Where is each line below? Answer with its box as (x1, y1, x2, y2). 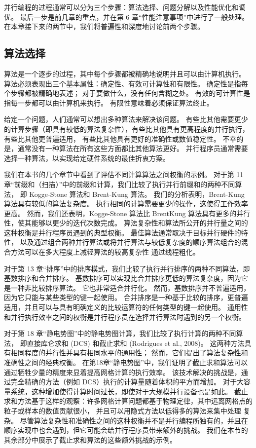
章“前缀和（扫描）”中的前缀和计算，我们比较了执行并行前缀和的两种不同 (4, 179, 235, 189)
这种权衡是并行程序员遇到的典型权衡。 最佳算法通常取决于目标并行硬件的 (4, 227, 241, 237)
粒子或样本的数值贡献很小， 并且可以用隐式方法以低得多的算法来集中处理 (4, 405, 241, 415)
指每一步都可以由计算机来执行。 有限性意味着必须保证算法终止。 (4, 97, 214, 108)
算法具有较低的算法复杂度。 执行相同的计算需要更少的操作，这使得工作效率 (4, 198, 248, 209)
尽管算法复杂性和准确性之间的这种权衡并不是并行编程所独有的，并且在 (20, 415, 248, 425)
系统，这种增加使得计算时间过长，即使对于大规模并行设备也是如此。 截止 (10, 386, 248, 396)
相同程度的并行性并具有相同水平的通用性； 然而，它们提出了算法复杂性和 (10, 347, 248, 358)
